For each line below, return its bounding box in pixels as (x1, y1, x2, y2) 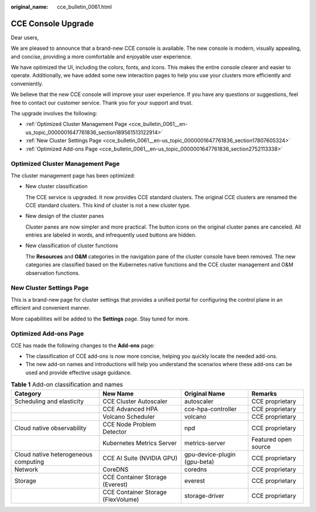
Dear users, (11, 34, 39, 41)
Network (14, 465, 39, 473)
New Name (102, 390, 134, 398)
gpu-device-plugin (184, 450, 236, 458)
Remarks (251, 390, 277, 398)
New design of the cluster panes (25, 213, 104, 220)
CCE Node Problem (102, 420, 156, 428)
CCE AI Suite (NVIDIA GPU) (102, 454, 178, 462)
